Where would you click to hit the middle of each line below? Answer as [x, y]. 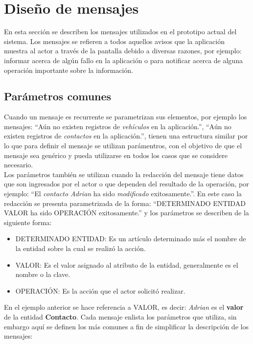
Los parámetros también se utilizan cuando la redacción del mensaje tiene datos [124, 174]
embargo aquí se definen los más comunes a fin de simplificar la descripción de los [126, 326]
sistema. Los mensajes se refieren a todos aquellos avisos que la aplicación [114, 41]
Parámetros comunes [58, 96]
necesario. [19, 165]
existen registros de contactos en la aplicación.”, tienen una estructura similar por [126, 136]
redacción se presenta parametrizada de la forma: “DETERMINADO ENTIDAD [125, 203]
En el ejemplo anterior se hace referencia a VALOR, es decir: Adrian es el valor [124, 307]
